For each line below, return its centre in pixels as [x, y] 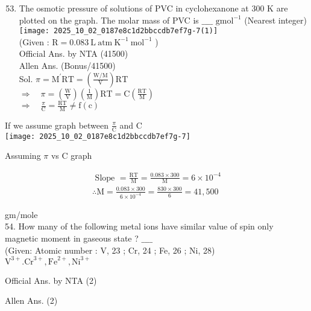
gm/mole [21, 214]
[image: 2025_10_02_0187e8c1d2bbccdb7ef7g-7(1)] [118, 31]
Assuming [23, 155]
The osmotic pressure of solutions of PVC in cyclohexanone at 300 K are [153, 8]
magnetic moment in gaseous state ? [72, 238]
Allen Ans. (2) [31, 300]
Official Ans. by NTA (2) [51, 280]
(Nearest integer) [275, 20]
